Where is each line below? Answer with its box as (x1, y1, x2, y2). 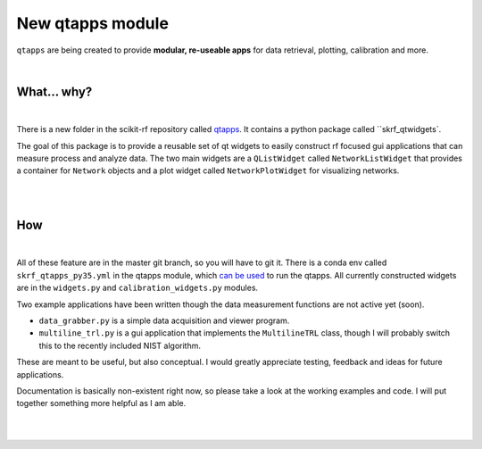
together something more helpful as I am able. (16, 398, 187, 409)
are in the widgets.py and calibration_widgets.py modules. (16, 282, 259, 294)
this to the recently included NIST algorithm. (38, 340, 201, 351)
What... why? (16, 84, 93, 99)
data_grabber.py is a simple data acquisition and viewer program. (38, 315, 290, 326)
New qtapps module (16, 13, 170, 33)
